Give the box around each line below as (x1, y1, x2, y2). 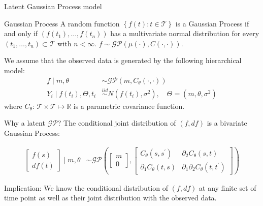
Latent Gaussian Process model (4, 1, 102, 11)
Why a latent (4, 117, 45, 128)
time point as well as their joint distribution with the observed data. (4, 192, 217, 203)
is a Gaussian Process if (175, 18, 249, 28)
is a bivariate (207, 117, 247, 128)
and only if (4, 28, 38, 39)
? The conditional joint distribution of (57, 117, 176, 128)
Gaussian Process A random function (4, 18, 120, 28)
